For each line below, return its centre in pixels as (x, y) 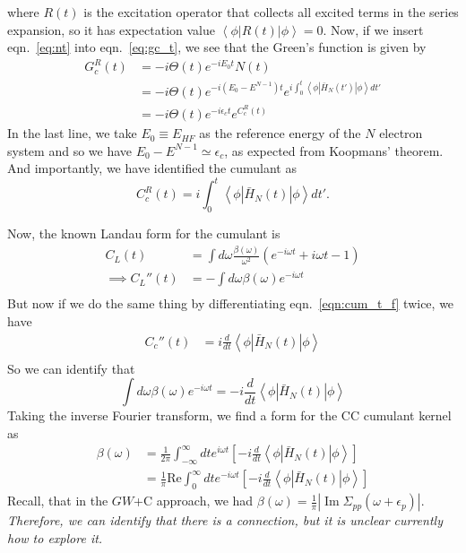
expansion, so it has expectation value (112, 29)
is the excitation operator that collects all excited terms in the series (271, 12)
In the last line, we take (72, 133)
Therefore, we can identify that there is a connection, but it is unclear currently (225, 520)
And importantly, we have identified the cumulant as (152, 168)
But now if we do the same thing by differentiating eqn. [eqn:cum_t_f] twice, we (231, 303)
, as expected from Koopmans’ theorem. (334, 150)
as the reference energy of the (280, 133)
